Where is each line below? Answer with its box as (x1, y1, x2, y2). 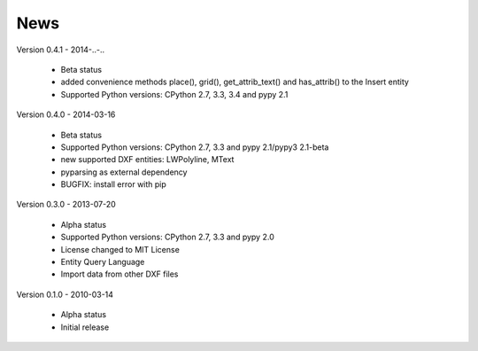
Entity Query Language (60, 257, 145, 268)
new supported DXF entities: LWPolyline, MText (60, 154, 235, 165)
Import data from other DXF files (60, 269, 179, 279)
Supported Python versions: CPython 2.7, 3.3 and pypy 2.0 (60, 231, 274, 243)
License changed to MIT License (60, 244, 181, 254)
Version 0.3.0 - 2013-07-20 (16, 199, 117, 210)
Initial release (60, 322, 110, 332)
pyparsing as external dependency (60, 167, 188, 177)
